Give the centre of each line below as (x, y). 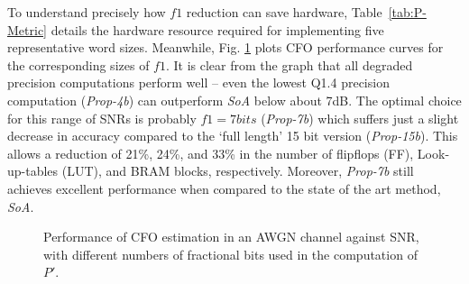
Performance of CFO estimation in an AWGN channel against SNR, (231, 237)
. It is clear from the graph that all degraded (289, 64)
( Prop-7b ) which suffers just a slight (360, 118)
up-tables (33, 171)
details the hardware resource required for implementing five (217, 29)
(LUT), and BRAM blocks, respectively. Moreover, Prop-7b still (238, 171)
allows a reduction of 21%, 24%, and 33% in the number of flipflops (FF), (211, 153)
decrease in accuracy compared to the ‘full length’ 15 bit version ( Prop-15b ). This (233, 136)
